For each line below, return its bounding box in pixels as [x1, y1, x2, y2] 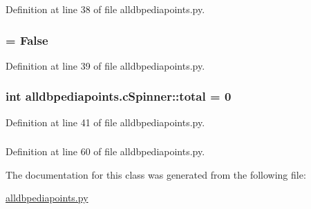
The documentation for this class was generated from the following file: [6, 167, 306, 181]
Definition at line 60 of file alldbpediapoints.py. [6, 144, 205, 159]
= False [6, 31, 48, 48]
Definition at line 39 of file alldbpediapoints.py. [6, 58, 205, 72]
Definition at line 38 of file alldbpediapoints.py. [6, 2, 205, 16]
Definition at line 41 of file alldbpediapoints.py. [6, 115, 205, 129]
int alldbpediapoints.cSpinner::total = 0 [6, 88, 232, 105]
